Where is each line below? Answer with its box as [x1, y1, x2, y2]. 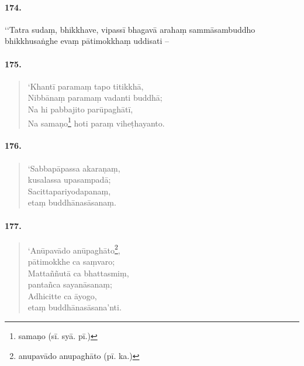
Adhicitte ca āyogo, [27, 289, 97, 302]
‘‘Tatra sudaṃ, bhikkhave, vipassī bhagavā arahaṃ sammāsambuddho [5, 23, 255, 35]
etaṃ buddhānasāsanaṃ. [27, 196, 116, 208]
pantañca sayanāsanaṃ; [27, 278, 112, 290]
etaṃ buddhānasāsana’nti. [27, 301, 122, 313]
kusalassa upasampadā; [27, 173, 111, 186]
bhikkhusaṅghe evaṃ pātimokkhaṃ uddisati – [5, 35, 169, 47]
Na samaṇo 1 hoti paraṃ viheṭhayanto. [27, 115, 165, 129]
